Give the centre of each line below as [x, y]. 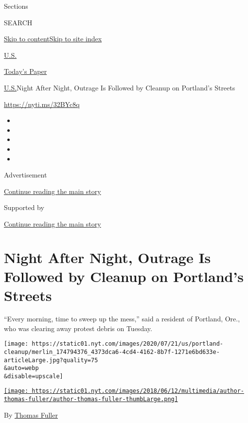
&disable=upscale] [34, 376]
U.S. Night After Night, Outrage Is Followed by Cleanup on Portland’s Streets [120, 87]
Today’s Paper [26, 71]
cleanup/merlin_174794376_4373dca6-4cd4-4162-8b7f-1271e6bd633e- [112, 352]
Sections [16, 6]
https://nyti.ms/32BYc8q [42, 104]
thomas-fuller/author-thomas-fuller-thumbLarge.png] [91, 399]
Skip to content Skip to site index [53, 39]
